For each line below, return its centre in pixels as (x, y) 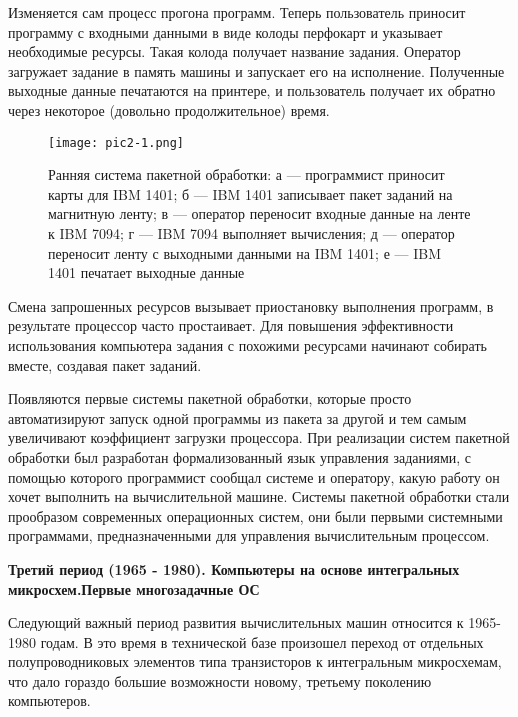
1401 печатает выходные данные (146, 272)
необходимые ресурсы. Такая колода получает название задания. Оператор (234, 51)
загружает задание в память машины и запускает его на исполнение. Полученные (256, 70)
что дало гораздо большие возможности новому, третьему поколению (220, 680)
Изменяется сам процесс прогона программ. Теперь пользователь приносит (237, 12)
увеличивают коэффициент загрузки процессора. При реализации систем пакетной (259, 437)
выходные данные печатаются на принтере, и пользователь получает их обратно (252, 90)
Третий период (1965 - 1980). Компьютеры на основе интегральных (234, 568)
